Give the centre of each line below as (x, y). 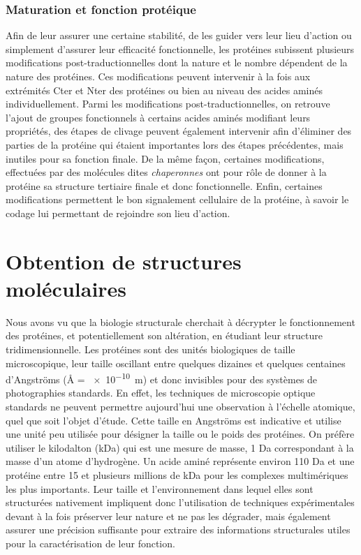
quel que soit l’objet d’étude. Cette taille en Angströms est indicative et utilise (174, 420)
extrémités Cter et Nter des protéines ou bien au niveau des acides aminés (164, 90)
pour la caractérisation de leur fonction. (90, 543)
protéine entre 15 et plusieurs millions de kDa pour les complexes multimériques (177, 475)
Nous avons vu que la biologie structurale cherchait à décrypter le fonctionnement (180, 321)
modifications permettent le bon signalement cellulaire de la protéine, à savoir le (177, 199)
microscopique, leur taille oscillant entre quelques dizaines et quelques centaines (176, 363)
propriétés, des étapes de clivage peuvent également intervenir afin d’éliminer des (179, 131)
